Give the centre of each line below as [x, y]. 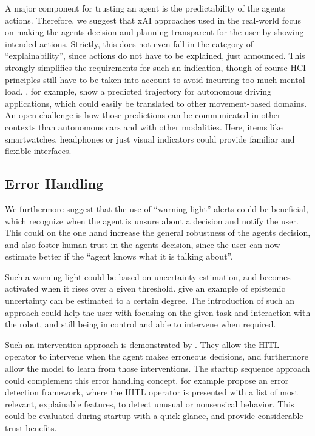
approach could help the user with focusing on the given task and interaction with [158, 312]
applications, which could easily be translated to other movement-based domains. [156, 103]
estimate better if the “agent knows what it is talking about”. [119, 256]
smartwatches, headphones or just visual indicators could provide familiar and [150, 139]
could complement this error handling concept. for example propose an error [147, 380]
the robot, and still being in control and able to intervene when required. [141, 324]
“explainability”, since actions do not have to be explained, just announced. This [155, 55]
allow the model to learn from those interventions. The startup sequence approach [157, 368]
